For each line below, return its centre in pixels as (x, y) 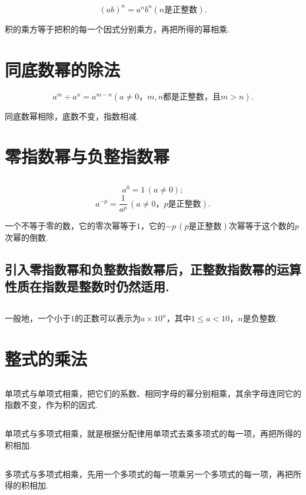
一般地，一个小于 (38, 318)
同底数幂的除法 (63, 69)
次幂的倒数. (26, 237)
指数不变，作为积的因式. (51, 405)
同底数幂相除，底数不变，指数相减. (72, 116)
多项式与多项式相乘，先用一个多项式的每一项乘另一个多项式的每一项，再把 (149, 474)
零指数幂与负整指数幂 (87, 156)
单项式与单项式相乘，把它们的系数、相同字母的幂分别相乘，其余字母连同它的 (153, 393)
